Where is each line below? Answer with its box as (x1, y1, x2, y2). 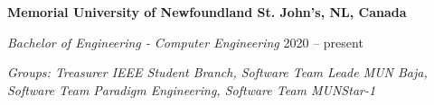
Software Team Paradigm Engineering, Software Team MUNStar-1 (7, 80, 376, 99)
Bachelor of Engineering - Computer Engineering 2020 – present (7, 32, 363, 51)
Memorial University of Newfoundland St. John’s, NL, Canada (7, 3, 407, 21)
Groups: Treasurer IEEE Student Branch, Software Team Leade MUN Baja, (7, 63, 428, 82)
